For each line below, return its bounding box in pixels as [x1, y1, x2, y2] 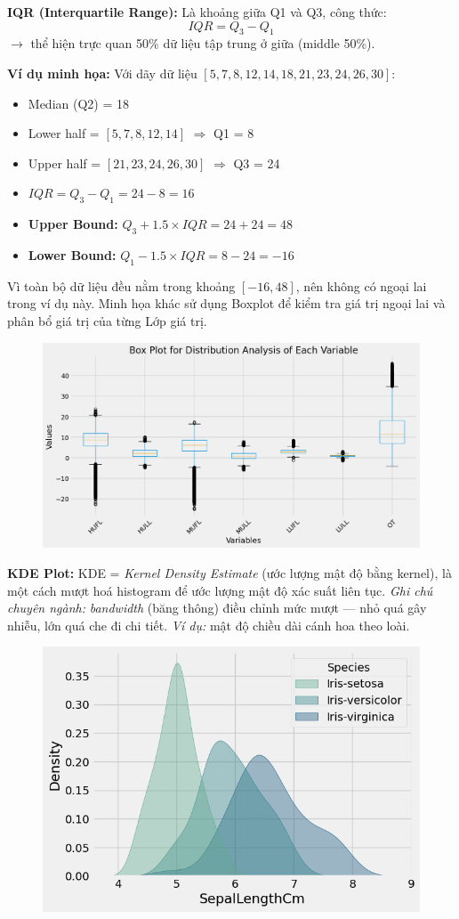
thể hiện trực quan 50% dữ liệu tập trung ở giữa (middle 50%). [30, 34, 375, 53]
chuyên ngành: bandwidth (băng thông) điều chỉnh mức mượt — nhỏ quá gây [7, 598, 427, 617]
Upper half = [28, 153, 101, 172]
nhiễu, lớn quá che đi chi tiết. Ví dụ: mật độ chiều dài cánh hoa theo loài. [7, 615, 410, 634]
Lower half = [28, 124, 100, 142]
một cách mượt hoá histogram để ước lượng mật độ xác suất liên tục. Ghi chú [7, 581, 433, 599]
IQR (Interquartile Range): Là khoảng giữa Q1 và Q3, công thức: [7, 3, 387, 20]
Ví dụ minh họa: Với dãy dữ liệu [7, 63, 197, 82]
